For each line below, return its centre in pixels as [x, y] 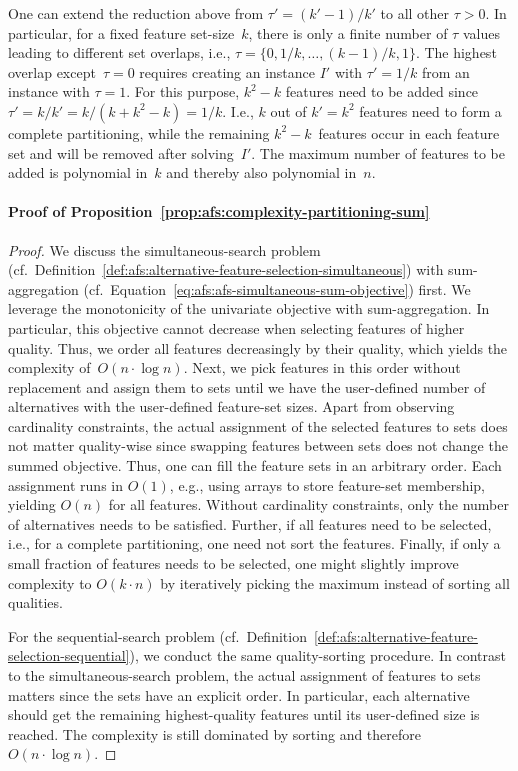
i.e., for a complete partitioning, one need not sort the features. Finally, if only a [254, 543]
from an [445, 71]
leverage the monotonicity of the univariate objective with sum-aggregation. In [249, 308]
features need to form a [430, 110]
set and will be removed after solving [121, 152]
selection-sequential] [69, 655]
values [481, 32]
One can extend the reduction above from [136, 13]
